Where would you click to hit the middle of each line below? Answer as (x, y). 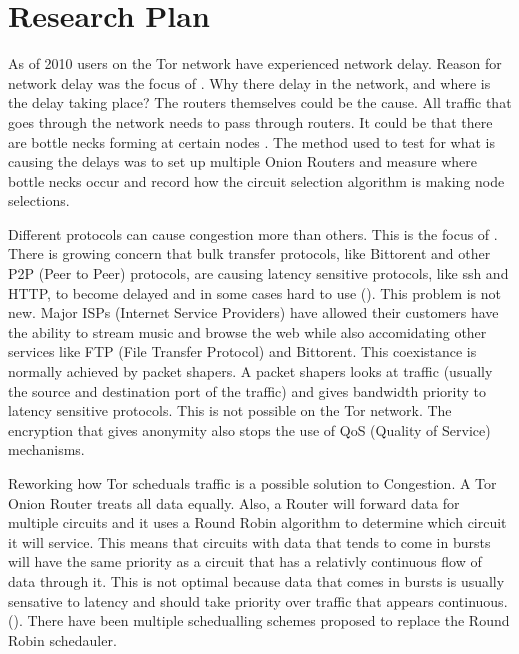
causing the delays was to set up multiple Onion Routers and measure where (242, 161)
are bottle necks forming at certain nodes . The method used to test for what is (252, 141)
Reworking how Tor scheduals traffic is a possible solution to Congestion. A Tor (252, 483)
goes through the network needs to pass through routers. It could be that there (250, 121)
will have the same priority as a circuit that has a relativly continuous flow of (245, 561)
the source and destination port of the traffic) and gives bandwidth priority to (247, 390)
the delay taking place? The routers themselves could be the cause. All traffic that (260, 102)
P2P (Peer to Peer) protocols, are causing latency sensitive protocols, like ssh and (258, 273)
